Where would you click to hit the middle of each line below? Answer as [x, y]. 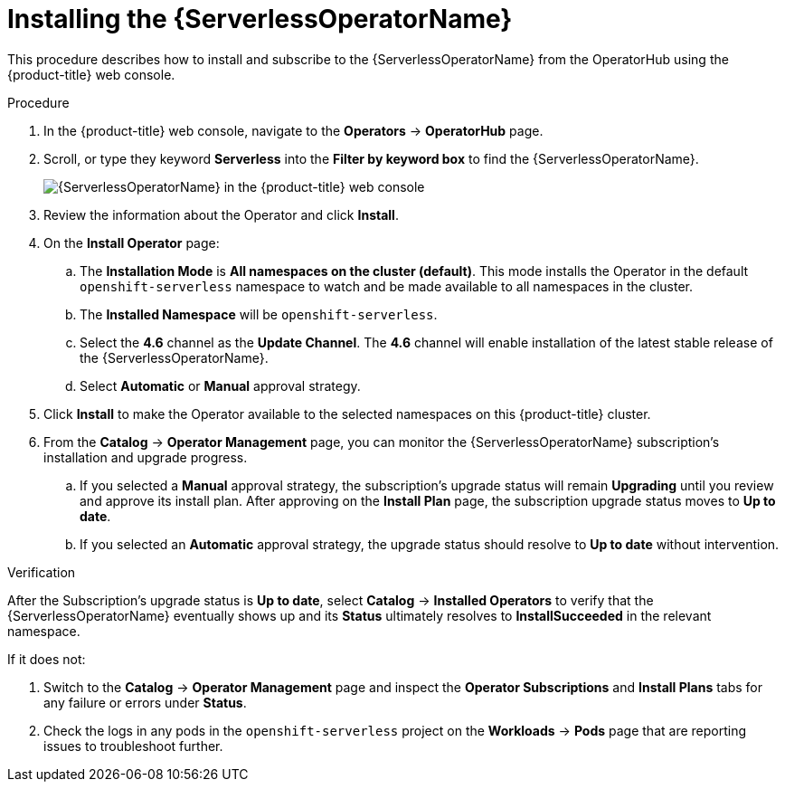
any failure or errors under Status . [145, 702]
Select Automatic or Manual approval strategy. [220, 385]
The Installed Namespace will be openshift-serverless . [259, 314]
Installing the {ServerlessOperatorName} [260, 19]
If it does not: [47, 659]
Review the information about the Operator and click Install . [221, 214]
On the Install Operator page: [132, 242]
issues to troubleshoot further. [133, 746]
